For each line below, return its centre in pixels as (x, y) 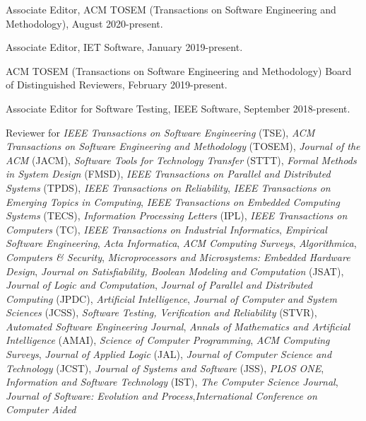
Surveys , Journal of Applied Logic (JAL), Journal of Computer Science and (169, 354)
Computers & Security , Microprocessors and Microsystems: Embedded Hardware (178, 256)
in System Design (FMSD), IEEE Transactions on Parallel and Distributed (168, 174)
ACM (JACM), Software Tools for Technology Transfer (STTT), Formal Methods (181, 160)
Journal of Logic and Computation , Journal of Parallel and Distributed (159, 285)
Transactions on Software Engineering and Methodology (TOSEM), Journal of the (183, 146)
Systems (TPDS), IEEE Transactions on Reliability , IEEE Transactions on (168, 187)
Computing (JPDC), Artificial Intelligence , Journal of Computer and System (171, 298)
